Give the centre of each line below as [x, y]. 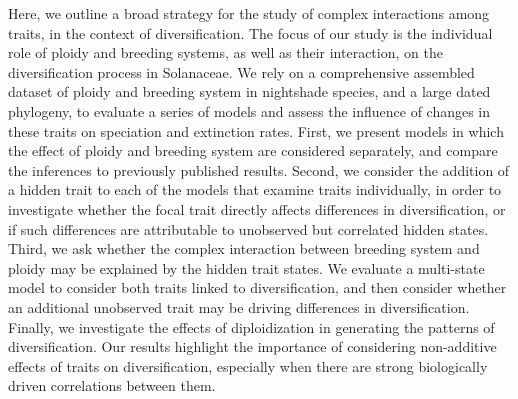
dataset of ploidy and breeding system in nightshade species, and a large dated [249, 91]
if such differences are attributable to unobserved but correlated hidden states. [248, 228]
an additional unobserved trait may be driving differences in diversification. [239, 306]
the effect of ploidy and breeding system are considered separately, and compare [253, 150]
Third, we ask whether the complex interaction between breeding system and [244, 248]
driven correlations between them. [112, 385]
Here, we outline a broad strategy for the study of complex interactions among [249, 13]
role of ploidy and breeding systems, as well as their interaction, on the [225, 52]
